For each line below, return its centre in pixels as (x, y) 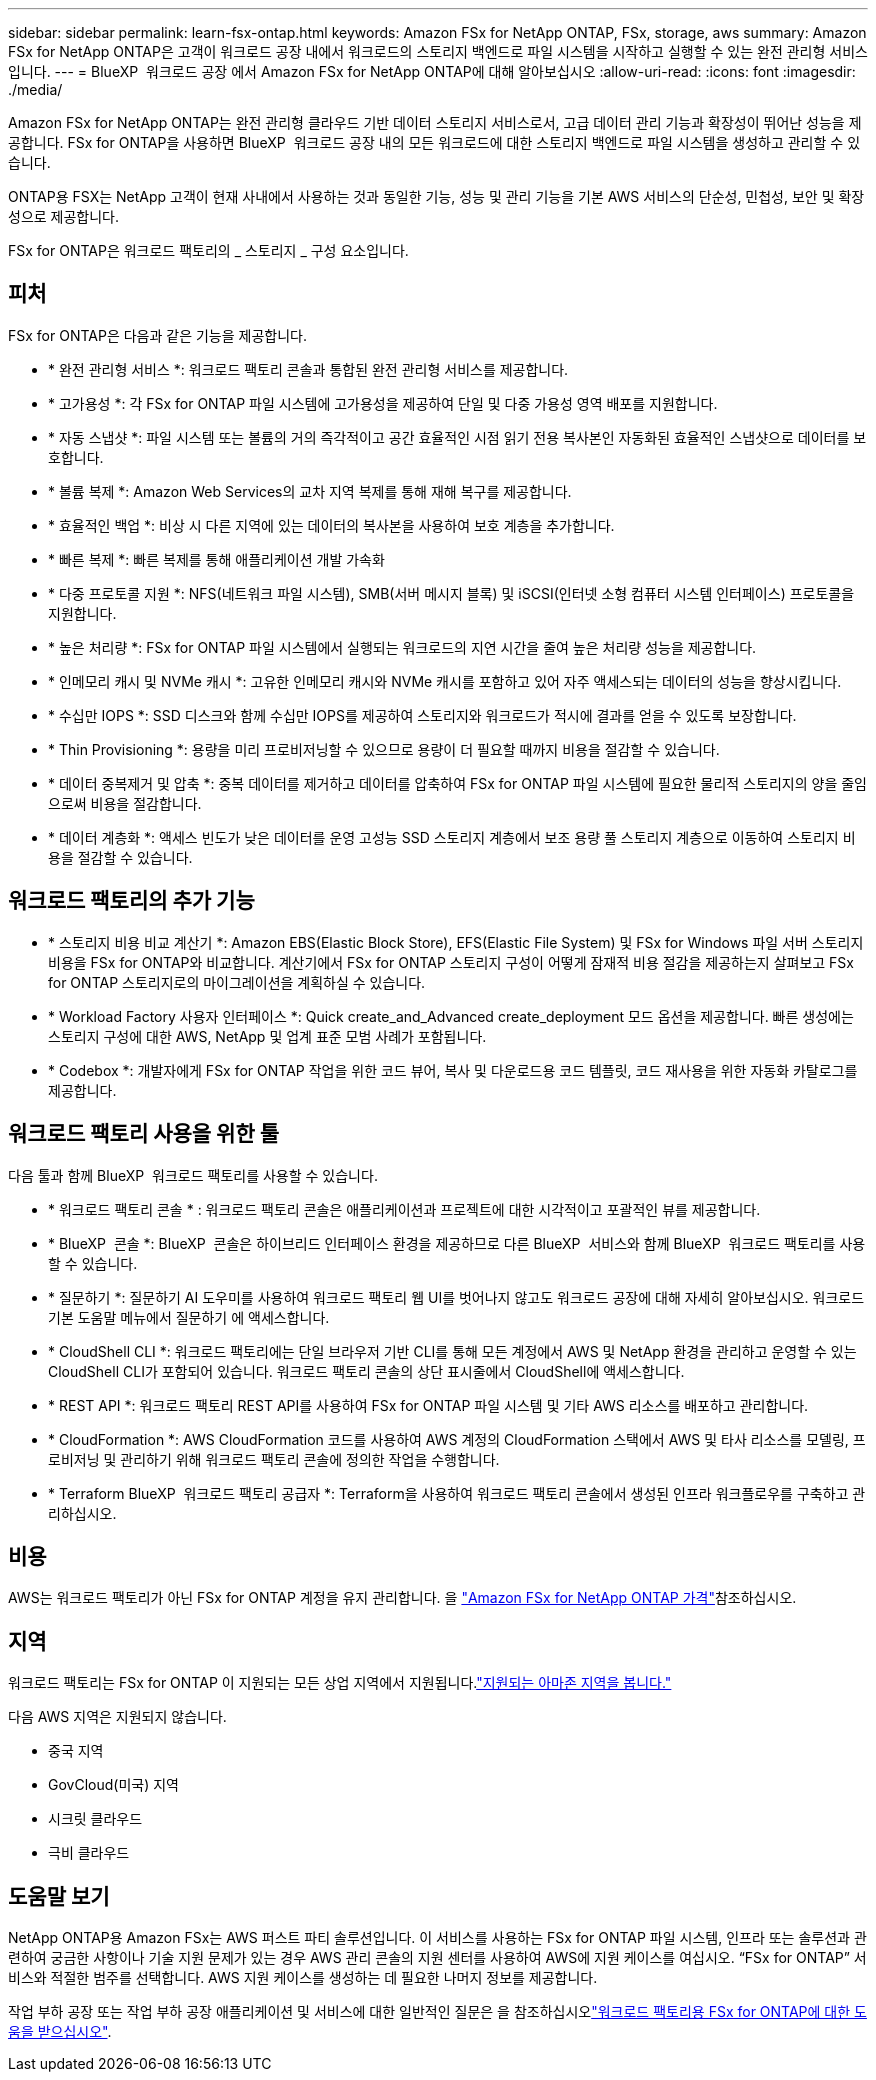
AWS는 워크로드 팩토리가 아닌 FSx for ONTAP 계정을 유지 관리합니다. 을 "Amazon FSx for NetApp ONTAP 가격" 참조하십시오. (402, 1598)
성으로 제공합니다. (64, 216)
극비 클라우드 (89, 1853)
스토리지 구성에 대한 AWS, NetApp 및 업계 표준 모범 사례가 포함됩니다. (267, 1036)
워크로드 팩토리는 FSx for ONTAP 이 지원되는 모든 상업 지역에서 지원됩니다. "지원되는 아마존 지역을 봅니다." (340, 1683)
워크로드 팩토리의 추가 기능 (131, 901)
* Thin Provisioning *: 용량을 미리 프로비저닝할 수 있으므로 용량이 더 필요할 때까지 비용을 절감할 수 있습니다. (384, 749)
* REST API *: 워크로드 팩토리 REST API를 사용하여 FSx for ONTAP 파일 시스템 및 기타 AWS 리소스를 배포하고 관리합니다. (428, 1405)
